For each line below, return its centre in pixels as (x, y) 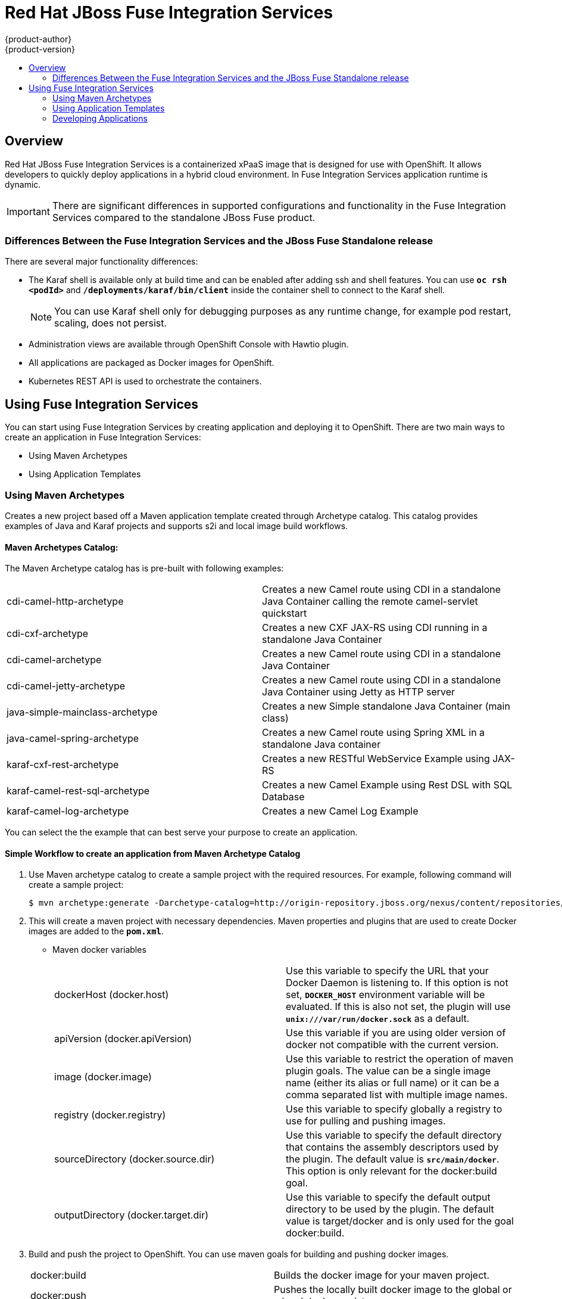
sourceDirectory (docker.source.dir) (135, 1159)
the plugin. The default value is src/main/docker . (393, 1159)
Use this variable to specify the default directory (394, 1135)
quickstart (285, 613)
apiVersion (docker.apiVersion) (123, 1039)
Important (28, 211)
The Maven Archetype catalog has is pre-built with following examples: (144, 568)
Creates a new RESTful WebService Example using (376, 759)
